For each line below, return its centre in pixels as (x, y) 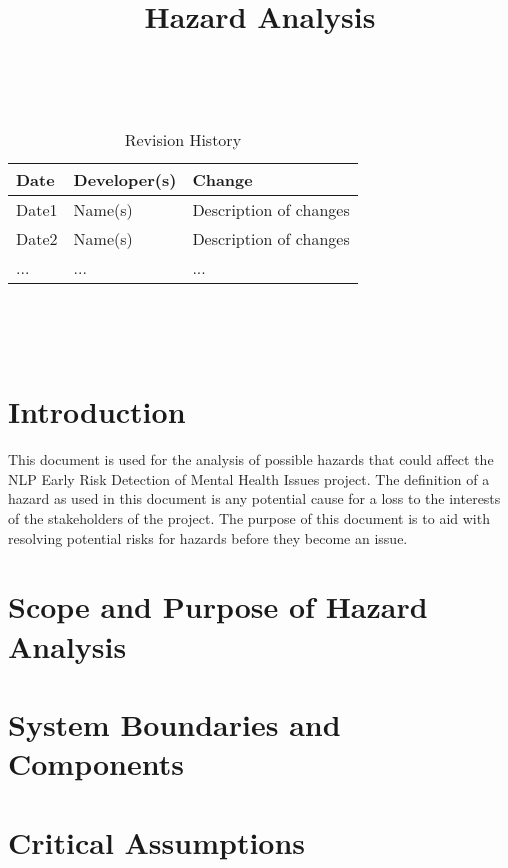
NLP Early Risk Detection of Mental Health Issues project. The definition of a (249, 478)
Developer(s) (125, 179)
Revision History (183, 139)
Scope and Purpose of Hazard (218, 606)
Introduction (97, 411)
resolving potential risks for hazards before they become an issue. (208, 537)
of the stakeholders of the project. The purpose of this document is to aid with (249, 518)
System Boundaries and (174, 724)
